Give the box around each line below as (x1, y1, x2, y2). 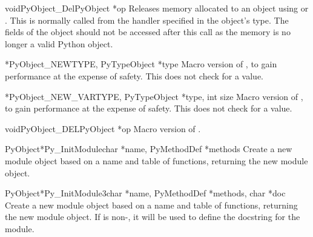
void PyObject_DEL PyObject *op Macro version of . (5, 122, 201, 135)
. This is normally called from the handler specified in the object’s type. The (5, 13, 289, 26)
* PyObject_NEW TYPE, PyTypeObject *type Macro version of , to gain (5, 58, 277, 70)
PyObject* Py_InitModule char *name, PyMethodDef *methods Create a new (5, 142, 292, 155)
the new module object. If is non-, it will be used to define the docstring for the (5, 210, 300, 223)
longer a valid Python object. (5, 37, 113, 50)
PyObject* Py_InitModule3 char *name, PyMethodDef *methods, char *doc (5, 187, 286, 199)
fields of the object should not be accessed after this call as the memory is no (5, 25, 291, 38)
